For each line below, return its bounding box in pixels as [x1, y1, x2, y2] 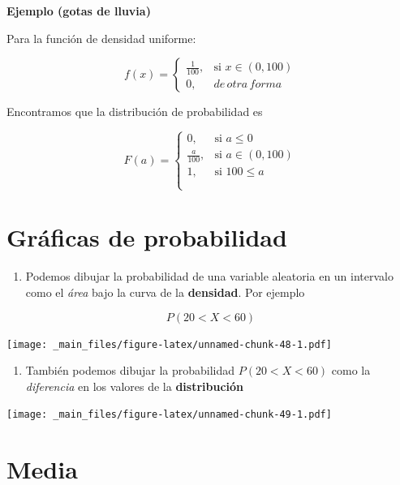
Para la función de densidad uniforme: [6, 29, 196, 46]
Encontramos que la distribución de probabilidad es [6, 103, 263, 120]
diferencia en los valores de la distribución [25, 377, 244, 394]
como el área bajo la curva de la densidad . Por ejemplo [25, 283, 305, 300]
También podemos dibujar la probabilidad [25, 362, 235, 379]
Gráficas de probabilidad [6, 221, 287, 254]
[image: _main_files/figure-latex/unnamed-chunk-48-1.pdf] [6, 338, 332, 350]
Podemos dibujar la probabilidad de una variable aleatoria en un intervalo [25, 268, 394, 285]
